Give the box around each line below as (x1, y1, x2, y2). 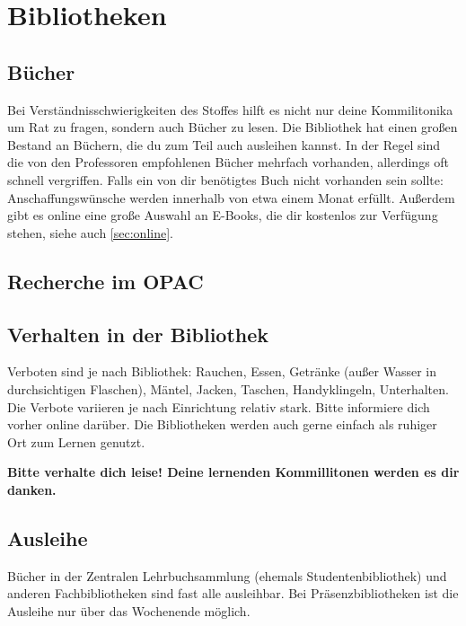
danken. (7, 480, 57, 498)
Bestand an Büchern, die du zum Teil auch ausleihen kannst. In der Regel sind (7, 135, 441, 154)
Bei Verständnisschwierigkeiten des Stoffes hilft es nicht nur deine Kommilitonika (7, 100, 453, 119)
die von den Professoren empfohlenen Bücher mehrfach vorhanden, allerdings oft (7, 153, 450, 172)
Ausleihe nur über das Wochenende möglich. (7, 601, 251, 620)
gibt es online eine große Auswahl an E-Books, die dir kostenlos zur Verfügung (7, 206, 438, 225)
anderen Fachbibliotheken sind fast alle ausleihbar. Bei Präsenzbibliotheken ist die (7, 584, 459, 603)
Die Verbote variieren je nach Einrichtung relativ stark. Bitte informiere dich (7, 397, 430, 416)
